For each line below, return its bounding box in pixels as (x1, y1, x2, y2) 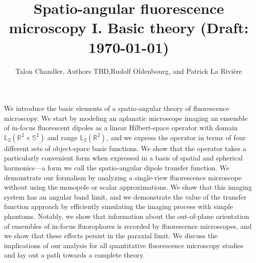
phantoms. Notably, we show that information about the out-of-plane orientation (4, 211, 249, 221)
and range (47, 132, 78, 142)
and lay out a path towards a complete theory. (4, 250, 145, 260)
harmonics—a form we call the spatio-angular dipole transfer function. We (4, 162, 230, 173)
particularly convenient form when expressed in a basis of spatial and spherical (4, 153, 243, 163)
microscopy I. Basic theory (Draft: (8, 17, 249, 38)
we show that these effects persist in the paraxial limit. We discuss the (4, 230, 218, 241)
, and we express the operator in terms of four (106, 132, 246, 142)
